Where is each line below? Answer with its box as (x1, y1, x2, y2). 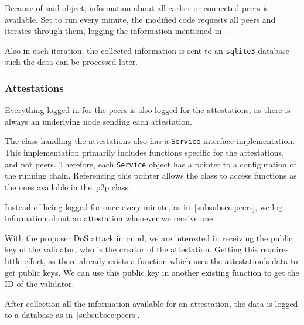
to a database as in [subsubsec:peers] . (5, 309, 140, 321)
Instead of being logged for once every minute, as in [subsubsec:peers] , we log (5, 200, 283, 213)
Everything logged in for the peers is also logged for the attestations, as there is (5, 104, 291, 116)
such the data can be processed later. (5, 56, 138, 68)
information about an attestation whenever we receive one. (5, 212, 216, 224)
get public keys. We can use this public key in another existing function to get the (5, 266, 299, 278)
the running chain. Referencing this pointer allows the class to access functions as (5, 169, 297, 182)
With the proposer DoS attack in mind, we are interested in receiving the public (5, 231, 293, 244)
